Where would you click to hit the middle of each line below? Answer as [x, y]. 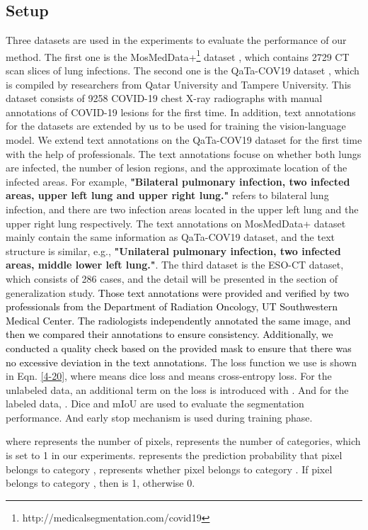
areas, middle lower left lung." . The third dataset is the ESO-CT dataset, [175, 265]
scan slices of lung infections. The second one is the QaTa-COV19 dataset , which [183, 71]
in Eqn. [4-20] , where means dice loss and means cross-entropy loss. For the [169, 376]
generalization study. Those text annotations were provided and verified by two [177, 292]
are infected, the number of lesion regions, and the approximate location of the [177, 168]
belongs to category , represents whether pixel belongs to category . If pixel [169, 469]
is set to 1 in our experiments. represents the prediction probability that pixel [174, 455]
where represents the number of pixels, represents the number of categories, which [183, 441]
